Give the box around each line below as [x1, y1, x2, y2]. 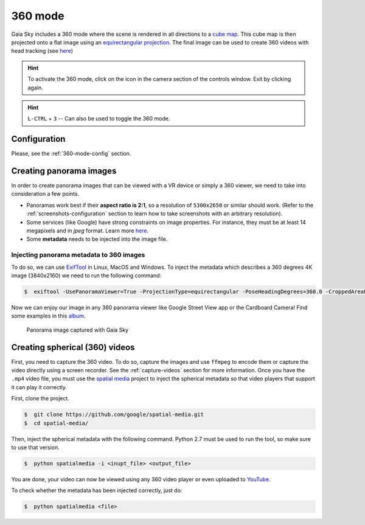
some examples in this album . [11, 312, 86, 319]
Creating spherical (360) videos [11, 342, 135, 352]
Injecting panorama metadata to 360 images [11, 251, 145, 259]
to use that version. [11, 443, 60, 451]
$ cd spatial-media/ [24, 420, 89, 426]
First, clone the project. [11, 395, 70, 402]
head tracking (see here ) [11, 47, 73, 55]
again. [27, 84, 44, 91]
